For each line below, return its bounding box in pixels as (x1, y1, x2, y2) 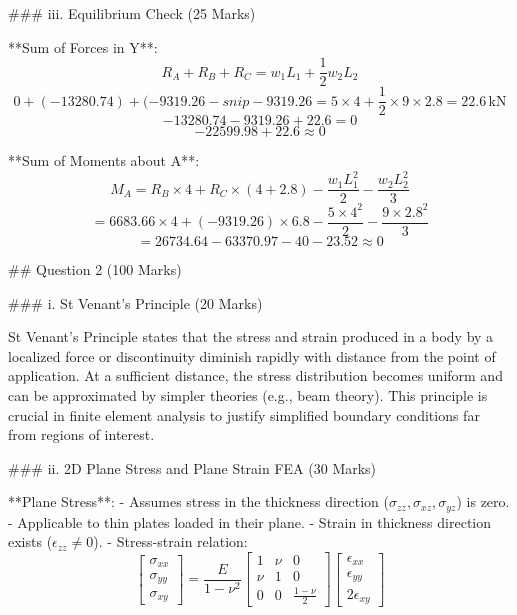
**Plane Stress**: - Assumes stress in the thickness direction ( (8, 491, 389, 512)
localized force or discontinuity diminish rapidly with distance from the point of (8, 345, 496, 366)
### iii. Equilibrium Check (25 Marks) (8, 3, 256, 23)
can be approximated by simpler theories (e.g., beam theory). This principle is (8, 385, 488, 405)
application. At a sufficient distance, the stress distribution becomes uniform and (8, 365, 503, 386)
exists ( (8, 531, 53, 552)
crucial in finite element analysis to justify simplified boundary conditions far (8, 404, 480, 425)
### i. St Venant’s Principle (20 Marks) (8, 292, 263, 313)
